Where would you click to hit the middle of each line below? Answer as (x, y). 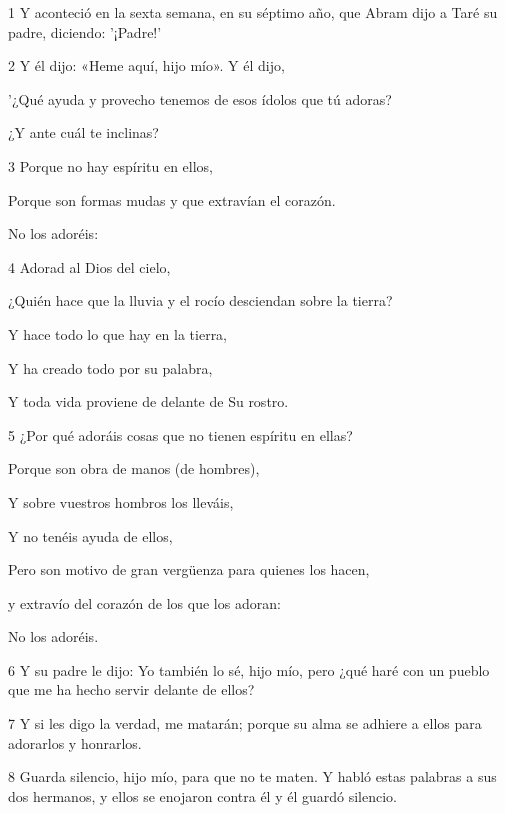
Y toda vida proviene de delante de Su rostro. (148, 401)
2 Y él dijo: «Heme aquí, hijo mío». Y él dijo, (146, 65)
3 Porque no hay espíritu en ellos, (110, 165)
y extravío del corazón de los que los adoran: (144, 602)
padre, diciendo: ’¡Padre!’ (85, 31)
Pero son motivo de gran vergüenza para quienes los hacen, (189, 569)
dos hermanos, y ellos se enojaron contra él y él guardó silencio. (203, 795)
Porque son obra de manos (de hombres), (134, 468)
